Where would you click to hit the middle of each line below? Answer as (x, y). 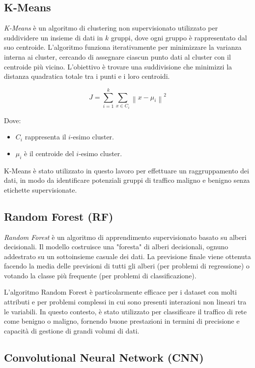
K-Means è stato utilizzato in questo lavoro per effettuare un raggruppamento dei (127, 170)
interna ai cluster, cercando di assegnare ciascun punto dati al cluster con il (117, 56)
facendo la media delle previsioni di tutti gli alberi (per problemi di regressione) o (127, 266)
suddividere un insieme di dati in (54, 37)
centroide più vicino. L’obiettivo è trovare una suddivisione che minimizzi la (118, 66)
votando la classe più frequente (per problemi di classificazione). (100, 275)
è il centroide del (49, 153)
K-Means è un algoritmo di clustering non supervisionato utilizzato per (111, 28)
